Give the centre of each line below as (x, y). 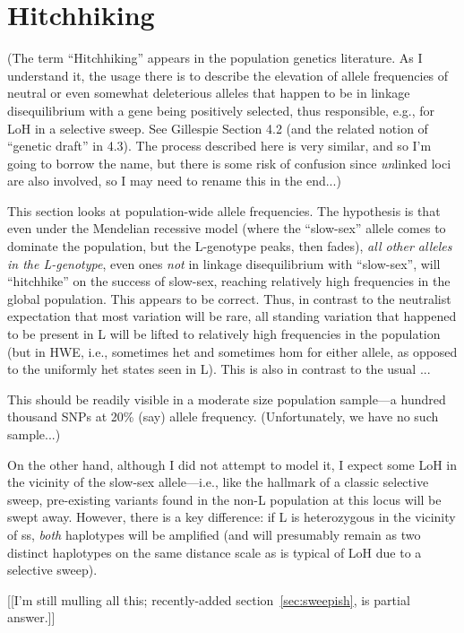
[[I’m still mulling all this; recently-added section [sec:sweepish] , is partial (209, 599)
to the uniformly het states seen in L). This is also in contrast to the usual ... (219, 369)
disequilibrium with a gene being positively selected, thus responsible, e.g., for (221, 110)
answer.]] (31, 617)
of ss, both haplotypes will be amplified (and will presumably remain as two (214, 534)
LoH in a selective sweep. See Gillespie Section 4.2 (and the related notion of (218, 128)
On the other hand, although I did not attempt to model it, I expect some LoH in (232, 464)
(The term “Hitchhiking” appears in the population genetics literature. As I (215, 58)
